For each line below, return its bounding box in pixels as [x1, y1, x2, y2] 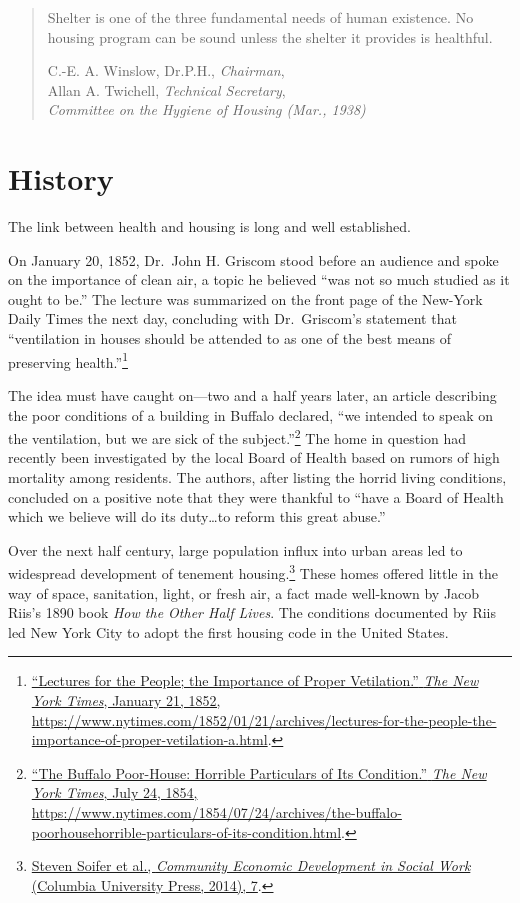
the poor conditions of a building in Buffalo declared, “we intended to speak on [8, 404, 494, 425]
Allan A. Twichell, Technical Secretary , [47, 79, 286, 100]
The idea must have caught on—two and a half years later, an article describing [8, 384, 497, 405]
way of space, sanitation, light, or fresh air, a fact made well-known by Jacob [8, 582, 480, 603]
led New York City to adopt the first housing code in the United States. [8, 621, 449, 642]
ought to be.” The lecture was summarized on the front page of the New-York [8, 288, 483, 309]
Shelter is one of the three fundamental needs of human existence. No [47, 7, 474, 27]
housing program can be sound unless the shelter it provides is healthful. [47, 26, 493, 47]
